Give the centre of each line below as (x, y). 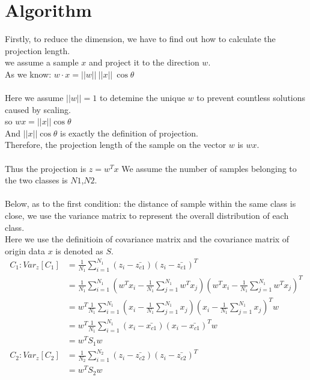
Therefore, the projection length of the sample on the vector (116, 145)
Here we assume (34, 98)
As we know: (28, 74)
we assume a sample (42, 62)
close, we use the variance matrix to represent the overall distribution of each (147, 216)
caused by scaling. (38, 109)
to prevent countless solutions (251, 98)
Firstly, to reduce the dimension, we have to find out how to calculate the (140, 39)
